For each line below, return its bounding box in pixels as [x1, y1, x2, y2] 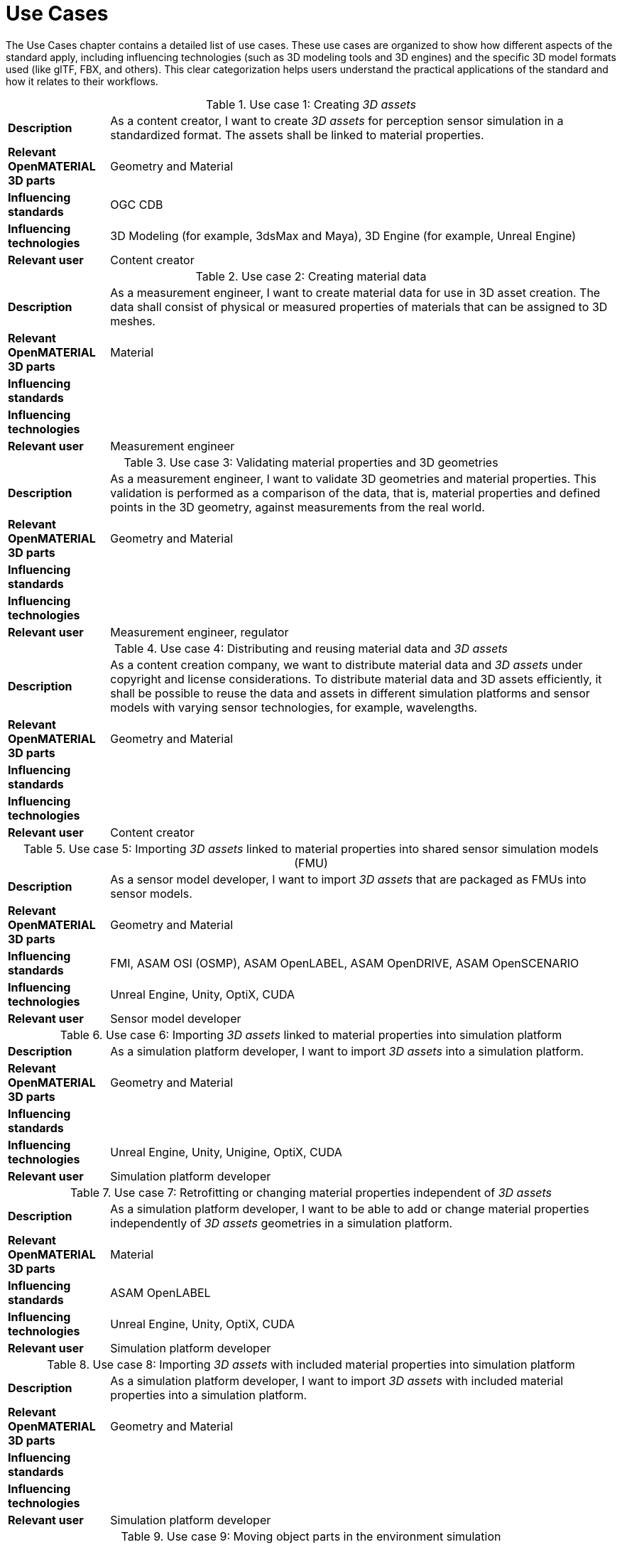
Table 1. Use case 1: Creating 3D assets [206, 97, 416, 112]
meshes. [110, 313, 155, 328]
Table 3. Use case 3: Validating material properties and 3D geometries [124, 455, 498, 469]
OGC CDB [110, 197, 163, 212]
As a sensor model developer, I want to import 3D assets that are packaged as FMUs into [110, 872, 586, 886]
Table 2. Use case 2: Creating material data [195, 268, 427, 283]
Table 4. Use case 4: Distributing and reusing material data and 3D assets [114, 641, 508, 656]
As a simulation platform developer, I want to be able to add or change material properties [110, 1201, 589, 1216]
